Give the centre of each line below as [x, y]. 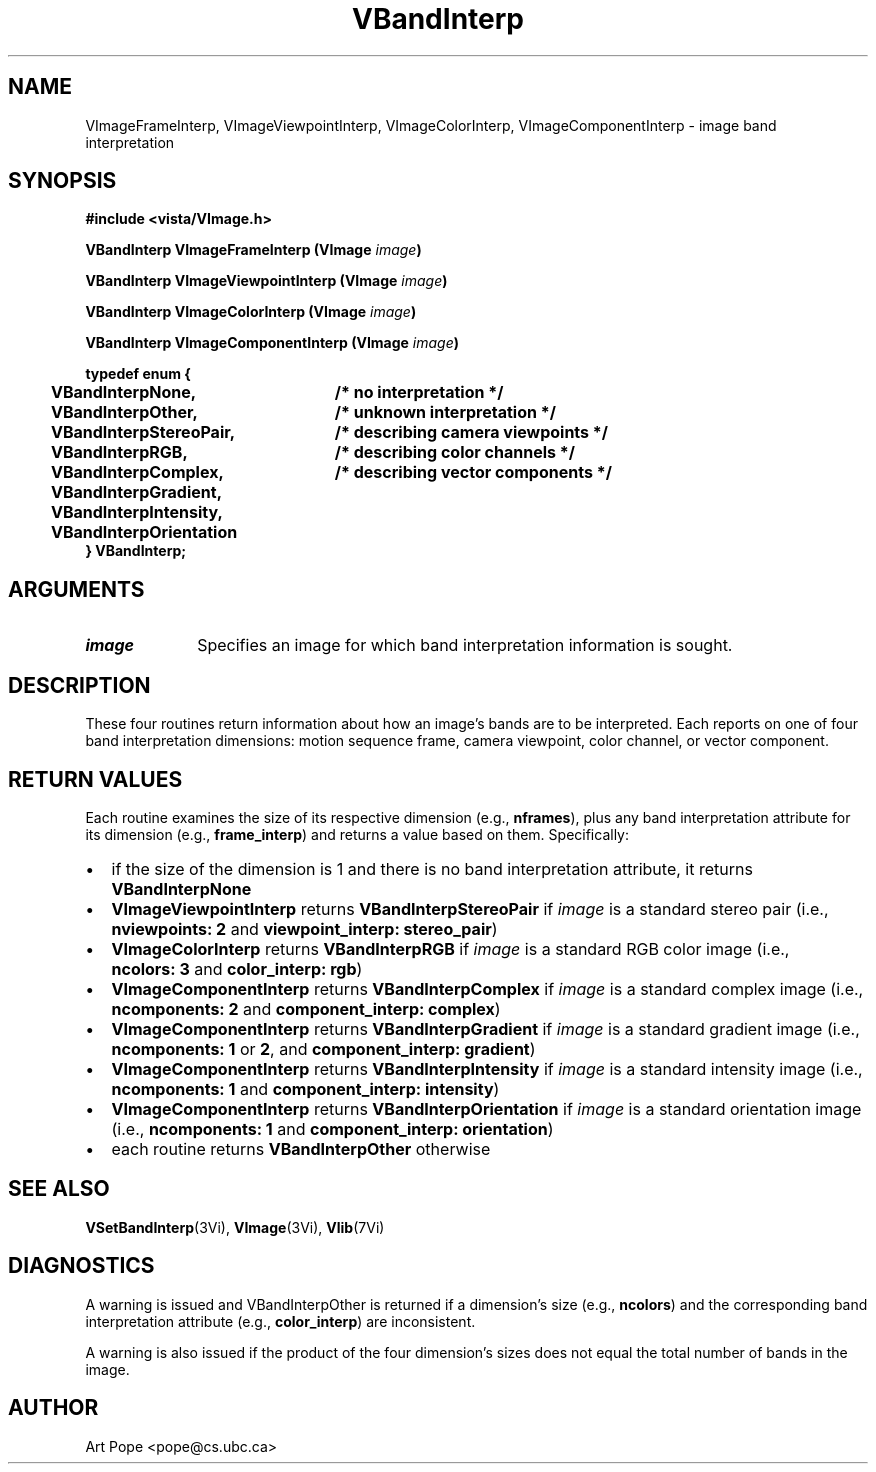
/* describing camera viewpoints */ [471, 432]
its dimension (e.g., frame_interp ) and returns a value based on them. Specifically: [357, 834]
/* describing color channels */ [454, 452]
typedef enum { [138, 374]
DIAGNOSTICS [81, 1266]
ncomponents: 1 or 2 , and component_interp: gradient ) [323, 1048]
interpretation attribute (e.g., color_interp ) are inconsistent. [280, 1321]
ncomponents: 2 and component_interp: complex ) [306, 1008]
